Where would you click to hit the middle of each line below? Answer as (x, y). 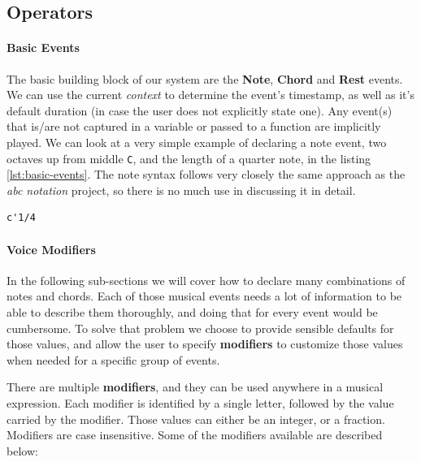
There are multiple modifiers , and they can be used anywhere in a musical (195, 387)
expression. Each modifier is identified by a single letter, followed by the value (200, 402)
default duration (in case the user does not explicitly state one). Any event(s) (200, 110)
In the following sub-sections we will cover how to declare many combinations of (206, 280)
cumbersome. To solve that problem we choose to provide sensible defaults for (200, 328)
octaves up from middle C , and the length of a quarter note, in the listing (189, 158)
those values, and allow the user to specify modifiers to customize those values (205, 344)
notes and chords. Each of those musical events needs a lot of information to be (204, 296)
